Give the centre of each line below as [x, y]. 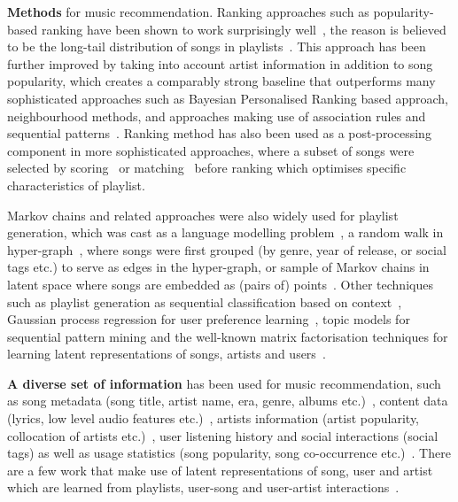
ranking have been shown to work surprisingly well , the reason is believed [244, 29]
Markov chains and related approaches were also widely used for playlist [203, 215]
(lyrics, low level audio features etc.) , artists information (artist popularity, [213, 418]
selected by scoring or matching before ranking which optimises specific [207, 168]
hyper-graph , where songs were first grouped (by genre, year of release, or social [227, 249]
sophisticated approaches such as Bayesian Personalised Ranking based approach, [228, 98]
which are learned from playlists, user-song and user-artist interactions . [203, 487]
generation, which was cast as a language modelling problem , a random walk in [225, 232]
